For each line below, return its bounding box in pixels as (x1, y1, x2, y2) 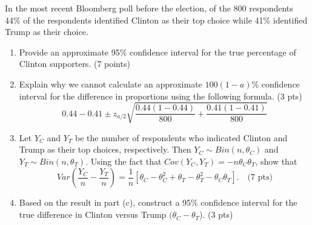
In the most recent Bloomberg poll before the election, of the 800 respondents (5, 2, 293, 14)
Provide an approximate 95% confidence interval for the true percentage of (19, 45, 296, 58)
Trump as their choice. (5, 25, 88, 38)
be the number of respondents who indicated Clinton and (75, 131, 288, 144)
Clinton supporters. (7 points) (19, 57, 130, 70)
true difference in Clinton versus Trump (19, 208, 167, 221)
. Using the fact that (85, 154, 162, 167)
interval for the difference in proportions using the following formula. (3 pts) (19, 89, 302, 102)
